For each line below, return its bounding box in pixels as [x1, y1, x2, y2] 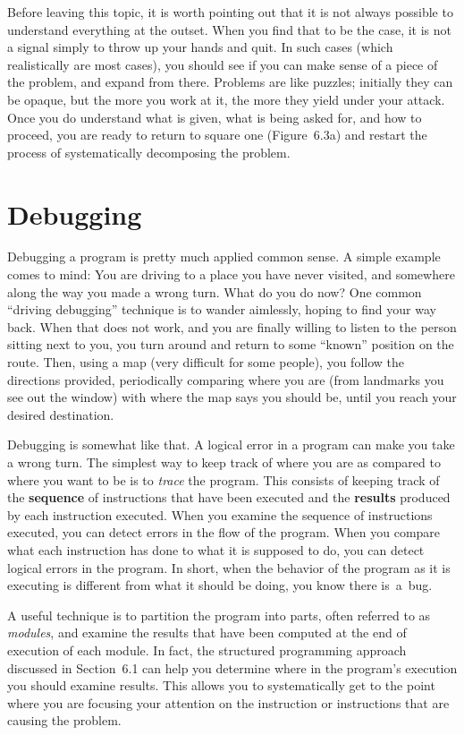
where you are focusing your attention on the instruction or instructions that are [7, 693, 450, 712]
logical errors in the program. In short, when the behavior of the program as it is [7, 558, 451, 577]
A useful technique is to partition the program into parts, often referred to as [7, 605, 431, 624]
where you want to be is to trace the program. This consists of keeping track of [7, 470, 440, 489]
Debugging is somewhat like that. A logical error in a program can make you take [7, 435, 455, 454]
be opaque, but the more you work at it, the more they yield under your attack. [7, 90, 445, 108]
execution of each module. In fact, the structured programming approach [7, 640, 407, 659]
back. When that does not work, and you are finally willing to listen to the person [7, 317, 457, 336]
